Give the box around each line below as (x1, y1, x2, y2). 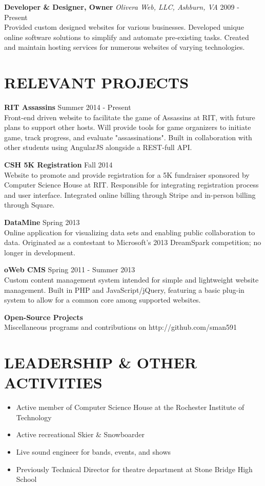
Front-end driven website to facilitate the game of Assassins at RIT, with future (4, 111, 255, 122)
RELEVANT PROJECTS (4, 72, 189, 93)
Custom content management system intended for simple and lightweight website (4, 274, 259, 285)
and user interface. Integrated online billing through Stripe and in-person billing (4, 189, 256, 200)
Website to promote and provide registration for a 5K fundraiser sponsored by (4, 169, 250, 180)
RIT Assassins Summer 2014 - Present (4, 102, 131, 113)
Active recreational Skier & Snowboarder (16, 429, 145, 440)
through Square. (4, 199, 55, 210)
